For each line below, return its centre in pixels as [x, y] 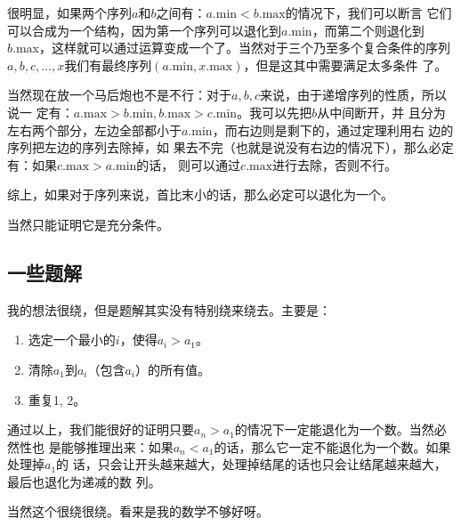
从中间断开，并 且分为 [381, 112]
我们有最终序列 [108, 65]
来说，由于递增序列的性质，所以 [353, 95]
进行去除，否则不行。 [335, 164]
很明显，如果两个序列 [69, 12]
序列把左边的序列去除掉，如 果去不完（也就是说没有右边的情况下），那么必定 [230, 147]
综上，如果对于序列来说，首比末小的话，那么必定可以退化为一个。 [200, 194]
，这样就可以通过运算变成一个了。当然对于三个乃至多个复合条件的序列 [244, 48]
